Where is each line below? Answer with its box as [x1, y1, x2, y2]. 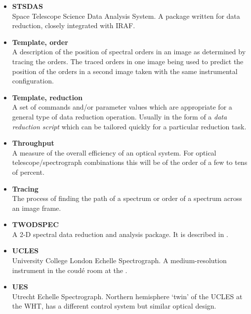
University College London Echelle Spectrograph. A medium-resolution [12, 255, 227, 266]
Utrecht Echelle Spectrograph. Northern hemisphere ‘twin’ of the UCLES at [12, 291, 243, 301]
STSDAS [12, 1, 43, 11]
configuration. [12, 76, 54, 86]
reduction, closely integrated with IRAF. [12, 20, 135, 31]
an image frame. [12, 202, 61, 213]
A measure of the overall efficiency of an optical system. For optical [12, 147, 216, 157]
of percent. [12, 166, 44, 177]
